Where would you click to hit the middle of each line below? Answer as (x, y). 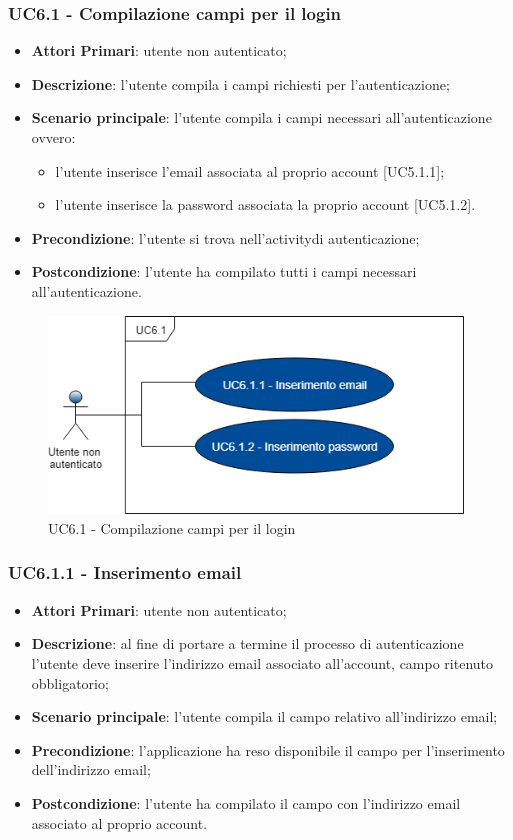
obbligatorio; (70, 682)
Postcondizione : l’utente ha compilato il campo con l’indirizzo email (246, 802)
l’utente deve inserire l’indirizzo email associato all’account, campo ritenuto (262, 662)
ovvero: (53, 137)
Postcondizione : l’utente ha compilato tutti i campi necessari (224, 271)
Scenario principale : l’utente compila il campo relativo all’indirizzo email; (264, 716)
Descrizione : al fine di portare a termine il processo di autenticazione (247, 643)
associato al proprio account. (119, 822)
